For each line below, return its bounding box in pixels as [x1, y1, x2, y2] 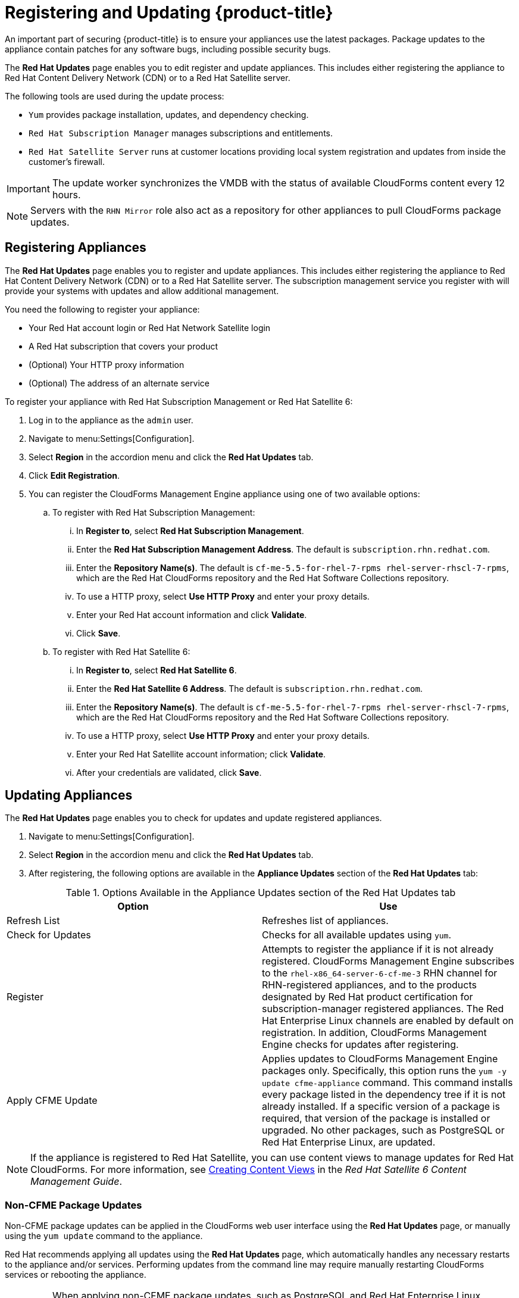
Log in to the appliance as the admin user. [29, 414, 193, 425]
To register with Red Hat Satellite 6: [52, 646, 190, 657]
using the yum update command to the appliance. [5, 1231, 203, 1241]
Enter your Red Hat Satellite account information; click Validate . [76, 748, 326, 759]
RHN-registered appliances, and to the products [262, 979, 477, 991]
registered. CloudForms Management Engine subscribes [262, 955, 515, 968]
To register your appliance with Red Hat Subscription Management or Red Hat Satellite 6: [5, 396, 353, 407]
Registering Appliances [5, 240, 146, 255]
